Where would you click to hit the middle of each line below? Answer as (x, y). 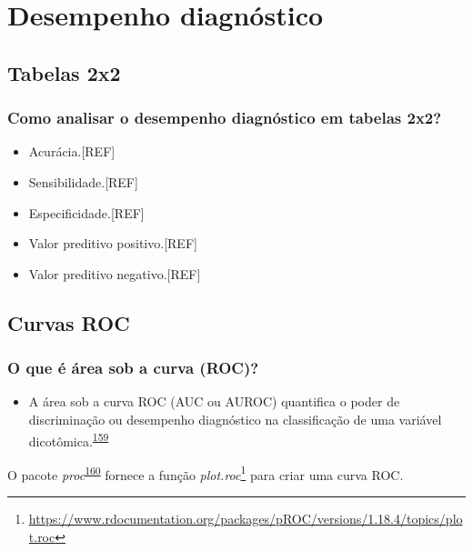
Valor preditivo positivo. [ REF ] (113, 243)
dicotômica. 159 (69, 439)
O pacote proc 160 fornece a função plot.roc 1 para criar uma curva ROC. (206, 473)
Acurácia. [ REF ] (72, 151)
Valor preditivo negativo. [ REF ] (115, 273)
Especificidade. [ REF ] (86, 212)
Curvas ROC (69, 322)
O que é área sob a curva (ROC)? (133, 368)
